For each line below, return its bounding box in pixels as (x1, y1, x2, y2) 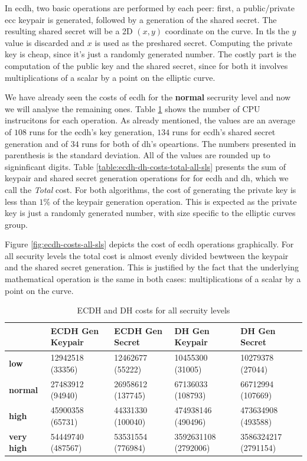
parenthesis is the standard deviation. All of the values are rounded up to (5, 149, 270, 161)
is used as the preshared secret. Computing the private (94, 36, 293, 48)
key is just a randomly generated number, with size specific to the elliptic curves (5, 207, 296, 219)
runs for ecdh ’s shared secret (172, 125, 276, 138)
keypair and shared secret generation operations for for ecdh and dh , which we (5, 172, 289, 184)
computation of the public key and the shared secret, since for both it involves (5, 59, 288, 71)
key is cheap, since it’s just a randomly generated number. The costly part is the (5, 48, 296, 60)
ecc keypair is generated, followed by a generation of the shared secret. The (5, 13, 277, 25)
